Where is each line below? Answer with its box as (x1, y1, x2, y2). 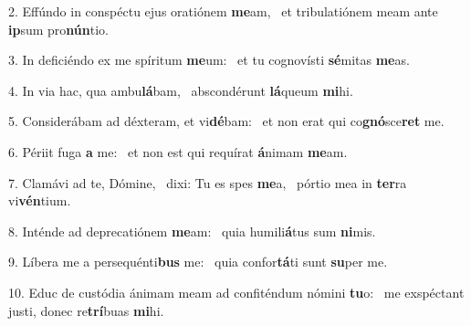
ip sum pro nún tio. (8, 19, 109, 38)
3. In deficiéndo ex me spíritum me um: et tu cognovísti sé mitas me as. (8, 50, 410, 69)
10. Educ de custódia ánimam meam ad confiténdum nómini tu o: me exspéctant (8, 282, 465, 301)
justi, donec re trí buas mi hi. (8, 300, 164, 320)
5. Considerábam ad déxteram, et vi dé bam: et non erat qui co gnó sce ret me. (8, 111, 445, 131)
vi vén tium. (8, 191, 71, 210)
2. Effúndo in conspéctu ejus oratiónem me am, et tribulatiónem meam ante (8, 2, 438, 20)
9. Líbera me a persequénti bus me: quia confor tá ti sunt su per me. (8, 252, 388, 271)
